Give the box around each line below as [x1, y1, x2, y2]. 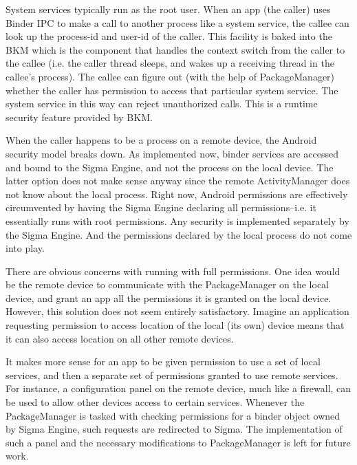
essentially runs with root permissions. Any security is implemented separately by [6, 213, 349, 228]
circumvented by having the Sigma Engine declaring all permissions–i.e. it [6, 200, 317, 215]
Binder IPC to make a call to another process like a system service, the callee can [6, 15, 349, 30]
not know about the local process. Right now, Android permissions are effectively [6, 186, 348, 201]
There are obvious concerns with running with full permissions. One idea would [6, 263, 340, 278]
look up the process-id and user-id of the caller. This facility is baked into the [6, 29, 332, 43]
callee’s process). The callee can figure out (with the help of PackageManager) [6, 69, 335, 83]
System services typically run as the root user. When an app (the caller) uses [6, 2, 331, 16]
